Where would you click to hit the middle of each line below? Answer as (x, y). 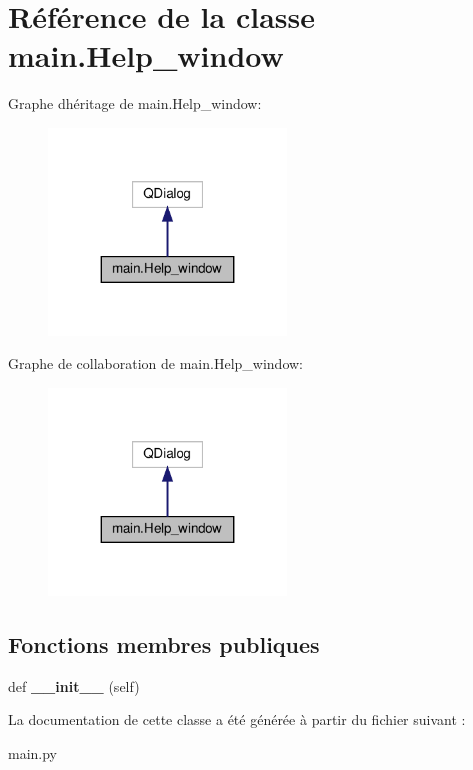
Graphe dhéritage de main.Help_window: (135, 103)
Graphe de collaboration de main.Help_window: (155, 363)
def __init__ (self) (74, 685)
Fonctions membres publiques (164, 643)
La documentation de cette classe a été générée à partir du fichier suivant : (237, 719)
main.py (33, 752)
